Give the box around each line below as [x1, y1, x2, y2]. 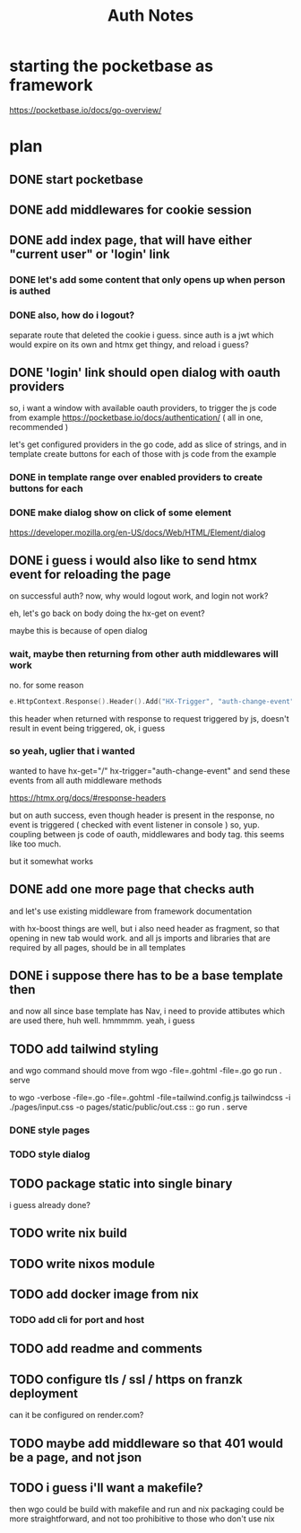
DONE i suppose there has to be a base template [9, 968, 284, 984]
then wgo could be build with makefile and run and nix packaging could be [9, 1504, 285, 1515]
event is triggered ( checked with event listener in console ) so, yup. [9, 819, 260, 830]
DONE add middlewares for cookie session [9, 202, 253, 217]
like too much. [9, 838, 62, 849]
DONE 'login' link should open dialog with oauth [9, 364, 280, 380]
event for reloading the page [9, 566, 172, 582]
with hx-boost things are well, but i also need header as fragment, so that [9, 923, 280, 933]
